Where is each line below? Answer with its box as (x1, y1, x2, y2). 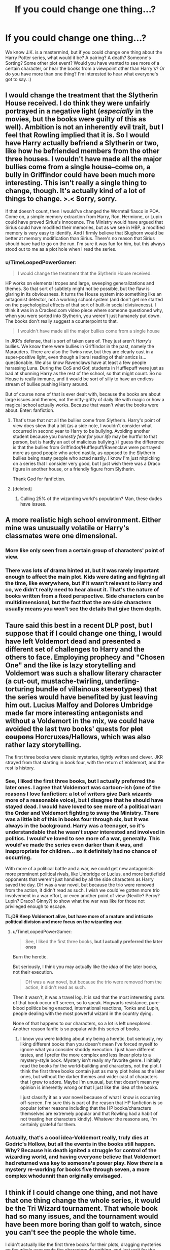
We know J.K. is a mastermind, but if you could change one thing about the (5, 49, 162, 55)
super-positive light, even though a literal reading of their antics (5, 354, 138, 360)
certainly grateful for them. (20, 1122, 77, 1128)
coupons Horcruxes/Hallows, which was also (5, 733, 151, 741)
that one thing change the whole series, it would (5, 1196, 161, 1205)
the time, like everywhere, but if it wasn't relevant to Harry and (5, 580, 162, 587)
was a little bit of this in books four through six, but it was (5, 816, 149, 823)
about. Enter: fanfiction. (5, 407, 55, 413)
